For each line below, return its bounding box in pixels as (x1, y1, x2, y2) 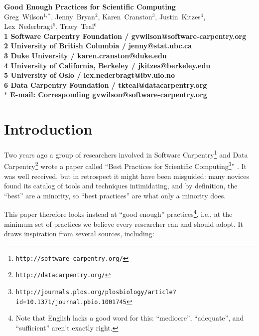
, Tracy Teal (55, 21, 94, 31)
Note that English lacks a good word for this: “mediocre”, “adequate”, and (15, 313, 244, 323)
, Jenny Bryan (51, 11, 95, 21)
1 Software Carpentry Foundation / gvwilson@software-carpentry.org (4, 30, 247, 41)
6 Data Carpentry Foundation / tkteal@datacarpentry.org (4, 79, 207, 90)
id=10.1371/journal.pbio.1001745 (15, 298, 127, 306)
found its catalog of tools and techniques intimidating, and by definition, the (4, 180, 238, 191)
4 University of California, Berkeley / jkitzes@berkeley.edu (4, 60, 211, 70)
